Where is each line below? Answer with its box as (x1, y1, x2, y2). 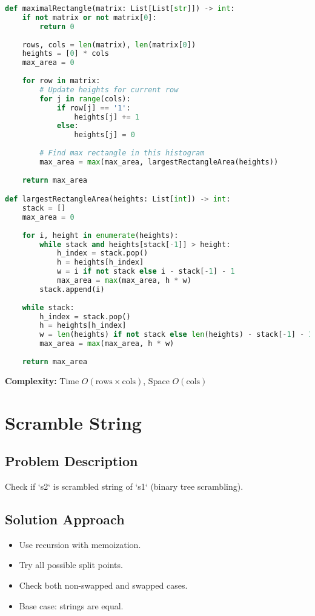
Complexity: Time (5, 374, 79, 387)
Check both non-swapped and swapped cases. (19, 578, 188, 591)
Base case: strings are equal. (19, 599, 124, 612)
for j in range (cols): (39, 94, 131, 103)
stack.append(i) (39, 285, 105, 294)
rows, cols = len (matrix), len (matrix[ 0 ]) (22, 40, 196, 49)
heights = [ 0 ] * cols (22, 49, 109, 58)
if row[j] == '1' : (56, 103, 131, 112)
